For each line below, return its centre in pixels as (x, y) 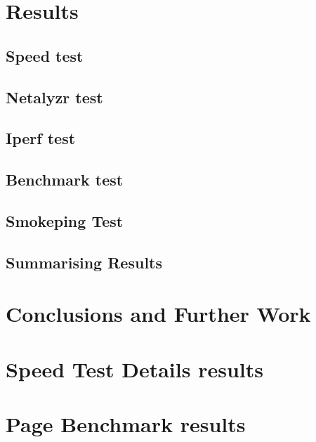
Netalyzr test (54, 97)
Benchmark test (65, 180)
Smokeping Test (65, 220)
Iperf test (41, 138)
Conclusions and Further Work (158, 314)
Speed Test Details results (134, 369)
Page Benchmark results (126, 424)
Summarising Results (84, 262)
